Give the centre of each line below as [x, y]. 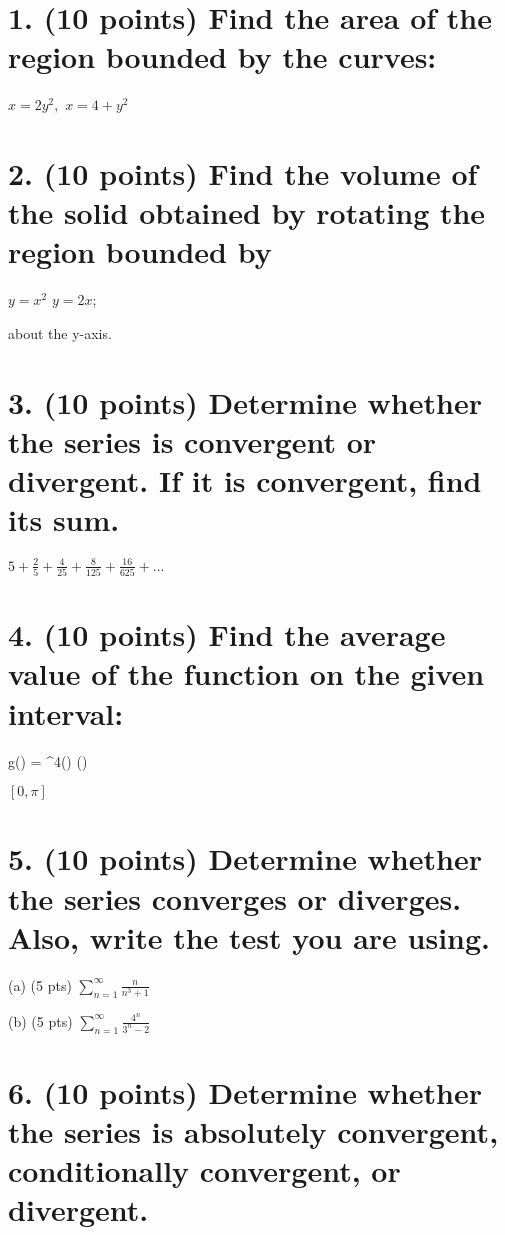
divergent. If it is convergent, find [245, 480]
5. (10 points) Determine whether [245, 858]
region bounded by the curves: [222, 56]
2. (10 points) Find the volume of [243, 173]
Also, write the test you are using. [249, 936]
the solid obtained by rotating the [247, 212]
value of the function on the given [246, 673]
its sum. [64, 519]
